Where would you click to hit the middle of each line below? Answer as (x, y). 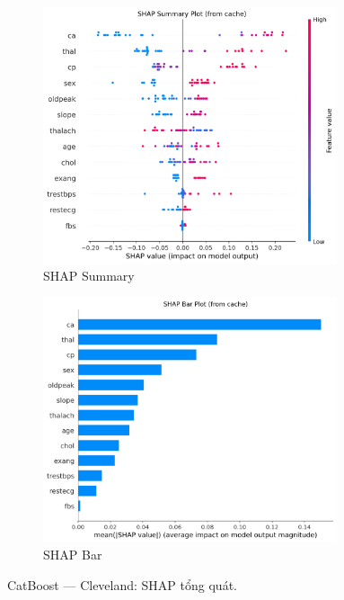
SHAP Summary (89, 276)
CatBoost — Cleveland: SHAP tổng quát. (122, 584)
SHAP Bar (73, 555)
